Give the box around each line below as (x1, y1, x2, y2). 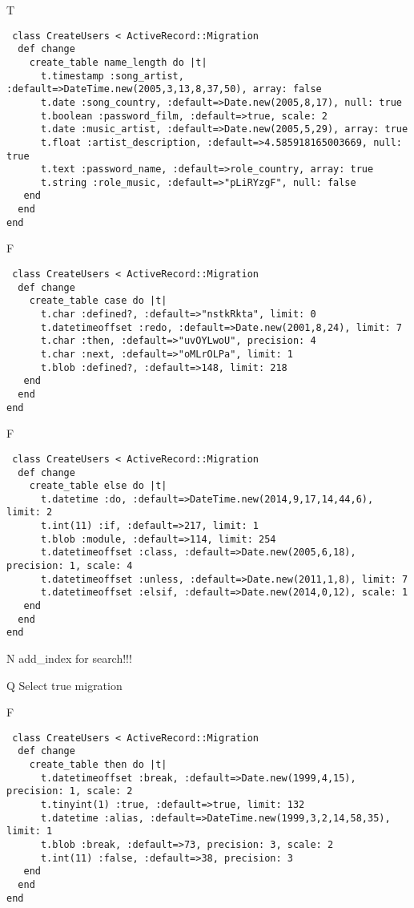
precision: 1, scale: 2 (6, 785, 133, 797)
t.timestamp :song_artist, (40, 70, 184, 82)
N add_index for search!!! (6, 650, 132, 667)
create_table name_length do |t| (29, 56, 207, 68)
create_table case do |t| (29, 295, 167, 307)
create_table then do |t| (29, 759, 167, 771)
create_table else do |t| (29, 480, 167, 492)
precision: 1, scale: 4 (6, 560, 133, 572)
